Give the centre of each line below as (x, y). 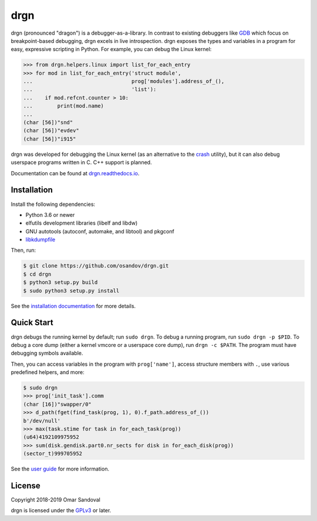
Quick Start (32, 323)
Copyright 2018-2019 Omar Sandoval (56, 500)
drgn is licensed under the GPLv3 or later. (61, 510)
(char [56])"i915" (50, 139)
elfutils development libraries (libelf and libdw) (82, 223)
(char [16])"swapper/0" (58, 404)
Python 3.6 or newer (50, 215)
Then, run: (23, 251)
